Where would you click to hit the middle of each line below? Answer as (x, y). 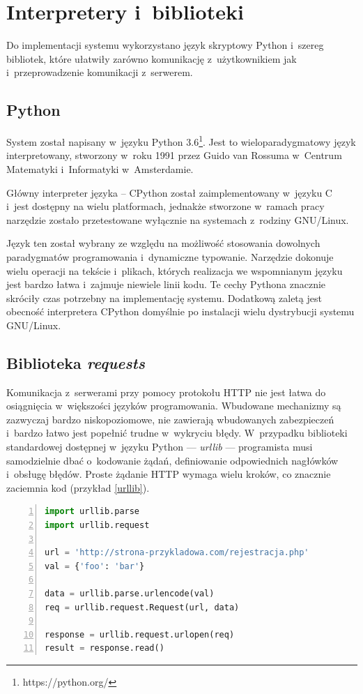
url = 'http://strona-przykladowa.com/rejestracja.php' (177, 553)
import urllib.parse (92, 512)
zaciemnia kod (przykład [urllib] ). (78, 487)
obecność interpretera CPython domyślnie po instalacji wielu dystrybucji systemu (180, 311)
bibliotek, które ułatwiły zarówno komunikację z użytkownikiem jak (152, 58)
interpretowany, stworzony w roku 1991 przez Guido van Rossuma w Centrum (174, 155)
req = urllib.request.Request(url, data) (142, 607)
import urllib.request (97, 526)
